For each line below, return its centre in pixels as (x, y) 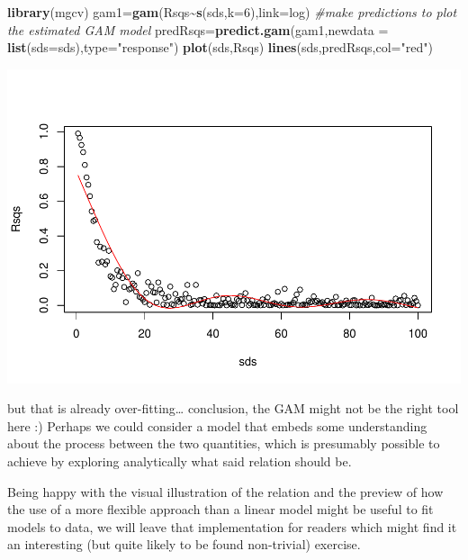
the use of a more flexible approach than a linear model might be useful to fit (220, 509)
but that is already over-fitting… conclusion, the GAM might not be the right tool (233, 408)
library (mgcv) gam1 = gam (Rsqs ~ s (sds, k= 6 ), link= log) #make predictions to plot (232, 12)
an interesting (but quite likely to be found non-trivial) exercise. (184, 544)
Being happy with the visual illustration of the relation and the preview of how (225, 491)
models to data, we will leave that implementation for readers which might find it (232, 526)
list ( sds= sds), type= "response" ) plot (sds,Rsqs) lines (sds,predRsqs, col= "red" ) (220, 47)
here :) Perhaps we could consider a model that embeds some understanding (217, 425)
